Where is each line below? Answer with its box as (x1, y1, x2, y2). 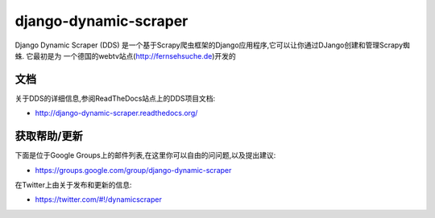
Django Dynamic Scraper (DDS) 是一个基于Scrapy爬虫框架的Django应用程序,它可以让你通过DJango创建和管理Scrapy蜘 (14, 40, 411, 50)
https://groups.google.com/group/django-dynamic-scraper (35, 165, 232, 175)
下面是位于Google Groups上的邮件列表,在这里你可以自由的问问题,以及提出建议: (14, 150, 276, 160)
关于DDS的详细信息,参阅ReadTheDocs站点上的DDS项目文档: (14, 93, 216, 103)
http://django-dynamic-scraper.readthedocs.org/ (35, 109, 198, 118)
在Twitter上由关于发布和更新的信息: (14, 179, 132, 189)
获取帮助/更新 (14, 130, 84, 143)
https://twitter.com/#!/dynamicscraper (35, 195, 163, 204)
